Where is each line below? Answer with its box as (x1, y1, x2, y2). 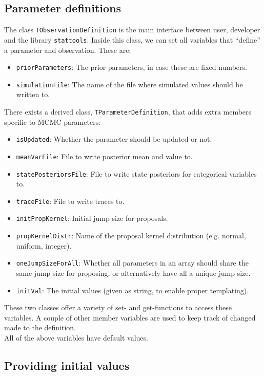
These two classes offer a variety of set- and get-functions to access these (4, 302, 232, 313)
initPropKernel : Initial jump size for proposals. (16, 213, 168, 223)
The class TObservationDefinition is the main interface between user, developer (4, 24, 260, 35)
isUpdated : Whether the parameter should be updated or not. (16, 134, 212, 144)
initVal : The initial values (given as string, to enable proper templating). (16, 285, 249, 295)
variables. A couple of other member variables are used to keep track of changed (4, 312, 256, 323)
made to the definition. (4, 322, 76, 333)
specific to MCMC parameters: (4, 116, 101, 127)
